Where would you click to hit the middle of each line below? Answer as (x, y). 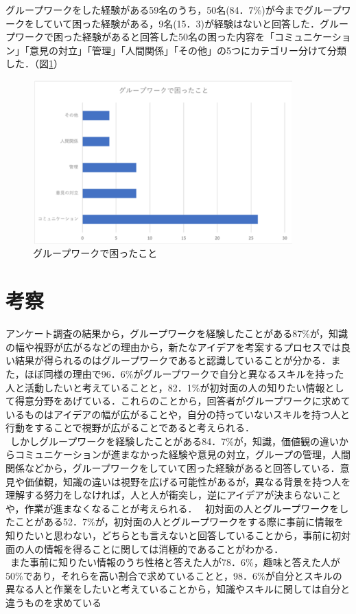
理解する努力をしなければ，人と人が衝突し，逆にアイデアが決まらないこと (174, 495)
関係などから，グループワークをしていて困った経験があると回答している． (173, 468)
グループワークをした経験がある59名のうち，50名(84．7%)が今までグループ (174, 10)
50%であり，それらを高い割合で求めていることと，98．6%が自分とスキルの (174, 575)
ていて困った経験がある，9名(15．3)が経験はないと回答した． (182, 23)
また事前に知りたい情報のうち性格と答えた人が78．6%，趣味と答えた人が (175, 562)
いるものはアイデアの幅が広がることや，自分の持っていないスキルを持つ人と (178, 414)
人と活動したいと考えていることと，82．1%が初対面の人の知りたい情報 (165, 387)
